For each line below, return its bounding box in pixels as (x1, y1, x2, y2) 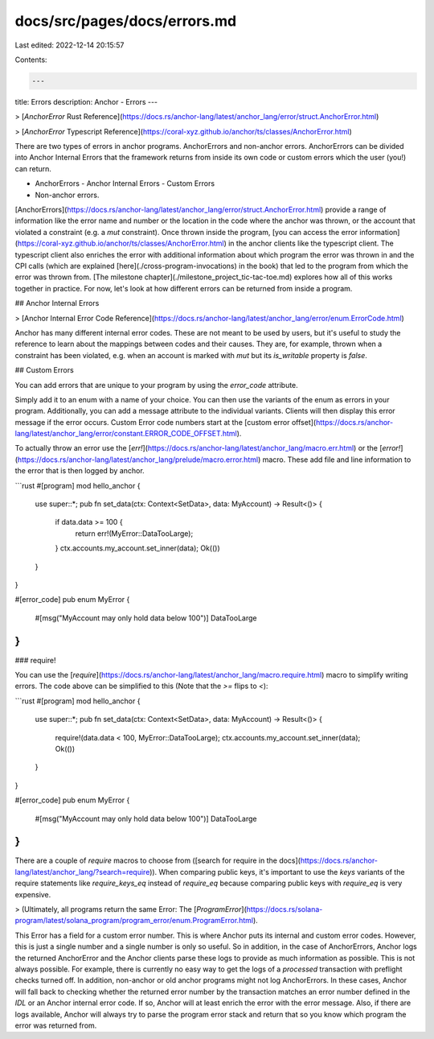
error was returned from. (14, 1020, 97, 1030)
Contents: (14, 55, 47, 64)
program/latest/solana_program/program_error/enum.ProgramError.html (14, 916, 253, 926)
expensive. (14, 889, 51, 899)
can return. (14, 163, 52, 173)
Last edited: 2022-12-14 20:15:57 (14, 40, 125, 50)
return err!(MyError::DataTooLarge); (75, 528, 194, 538)
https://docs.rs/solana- (246, 905, 323, 914)
